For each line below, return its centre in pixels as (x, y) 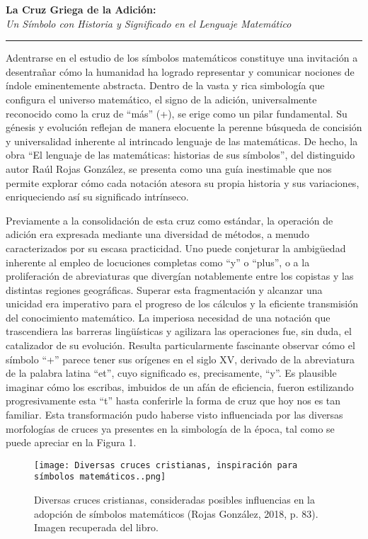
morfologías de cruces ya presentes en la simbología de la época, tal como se (170, 428)
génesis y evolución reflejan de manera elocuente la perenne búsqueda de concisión (184, 127)
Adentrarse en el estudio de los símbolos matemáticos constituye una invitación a (182, 58)
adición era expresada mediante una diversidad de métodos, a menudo (157, 234)
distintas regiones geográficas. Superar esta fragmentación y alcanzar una (164, 289)
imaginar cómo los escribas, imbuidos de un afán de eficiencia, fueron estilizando (180, 386)
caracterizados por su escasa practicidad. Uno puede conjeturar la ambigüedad (176, 248)
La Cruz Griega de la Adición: (81, 9)
